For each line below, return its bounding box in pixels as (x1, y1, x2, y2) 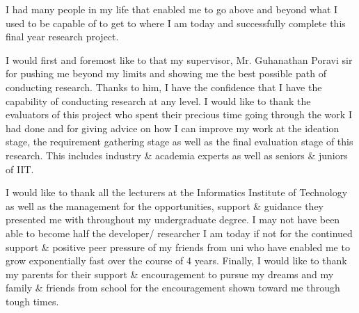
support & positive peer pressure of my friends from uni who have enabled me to (6, 239, 350, 254)
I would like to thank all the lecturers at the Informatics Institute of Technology (6, 185, 348, 200)
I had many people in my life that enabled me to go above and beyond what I (6, 2, 338, 16)
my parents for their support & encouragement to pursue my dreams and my (6, 266, 334, 281)
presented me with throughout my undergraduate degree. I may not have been (6, 212, 340, 227)
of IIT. (6, 161, 34, 176)
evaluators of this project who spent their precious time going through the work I (6, 107, 352, 122)
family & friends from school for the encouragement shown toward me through (6, 280, 340, 295)
